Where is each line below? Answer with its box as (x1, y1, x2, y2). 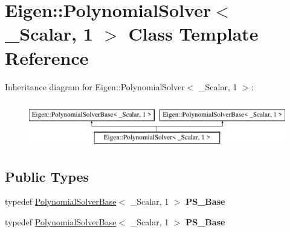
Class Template (128, 21, 259, 46)
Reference (5, 45, 89, 70)
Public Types (5, 167, 89, 185)
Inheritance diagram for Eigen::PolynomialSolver (5, 80, 185, 93)
